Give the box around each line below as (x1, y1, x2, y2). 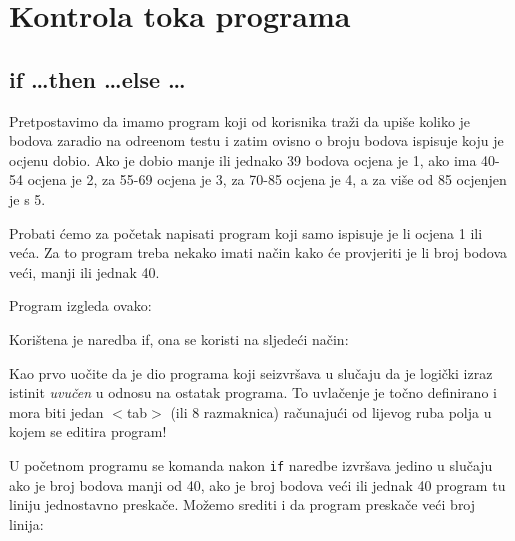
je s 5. (9, 188, 46, 209)
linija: (9, 513, 44, 534)
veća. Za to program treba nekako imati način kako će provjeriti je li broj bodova (9, 242, 508, 263)
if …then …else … (9, 63, 186, 94)
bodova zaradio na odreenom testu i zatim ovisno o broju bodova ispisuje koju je (9, 130, 504, 151)
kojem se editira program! (9, 421, 167, 442)
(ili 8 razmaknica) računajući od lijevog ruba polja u (170, 401, 492, 422)
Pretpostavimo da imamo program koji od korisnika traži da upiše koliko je (9, 110, 471, 131)
